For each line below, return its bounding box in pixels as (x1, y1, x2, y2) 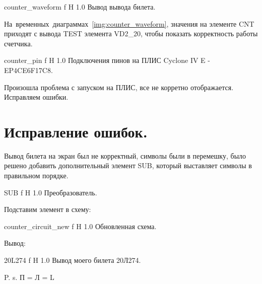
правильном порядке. (4, 170, 69, 181)
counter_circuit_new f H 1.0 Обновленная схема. (4, 221, 157, 231)
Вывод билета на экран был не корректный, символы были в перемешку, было (4, 150, 246, 161)
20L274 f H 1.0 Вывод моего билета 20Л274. (4, 255, 141, 265)
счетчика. (4, 38, 33, 48)
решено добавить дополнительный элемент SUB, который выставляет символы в (4, 160, 252, 171)
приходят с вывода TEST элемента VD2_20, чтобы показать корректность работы (4, 28, 258, 39)
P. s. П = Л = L (4, 271, 54, 282)
